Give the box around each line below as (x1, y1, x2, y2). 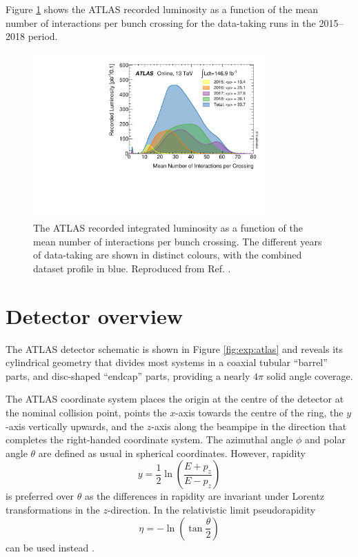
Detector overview (6, 301, 183, 330)
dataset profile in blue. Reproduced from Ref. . (33, 261, 231, 275)
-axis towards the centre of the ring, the (175, 405, 344, 419)
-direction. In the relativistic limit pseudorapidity (107, 502, 316, 516)
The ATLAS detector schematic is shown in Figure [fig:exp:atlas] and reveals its (6, 341, 344, 356)
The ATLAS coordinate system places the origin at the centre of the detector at (6, 392, 344, 406)
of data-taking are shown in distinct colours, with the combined (33, 247, 302, 262)
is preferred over (6, 489, 74, 503)
